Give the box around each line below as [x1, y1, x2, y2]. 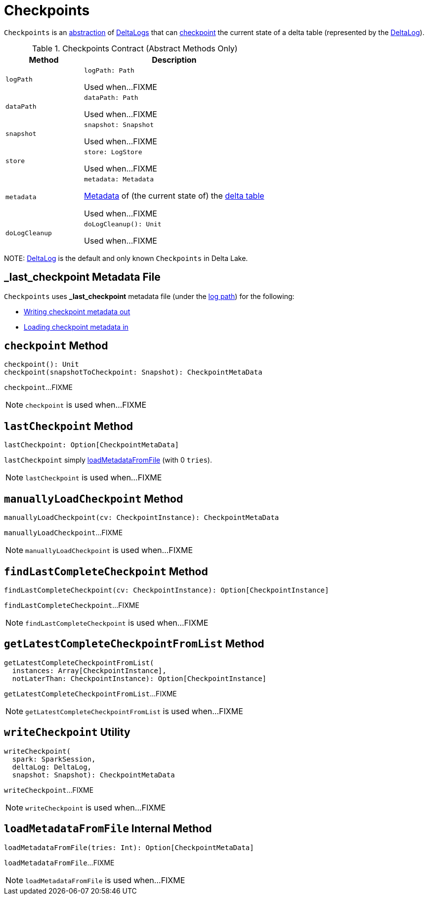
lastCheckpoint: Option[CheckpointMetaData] [4, 441, 179, 449]
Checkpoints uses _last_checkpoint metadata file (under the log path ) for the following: [4, 292, 295, 300]
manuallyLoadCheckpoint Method [4, 492, 183, 505]
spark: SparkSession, [12, 755, 96, 763]
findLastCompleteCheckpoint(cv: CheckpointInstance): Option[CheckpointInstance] [4, 586, 329, 594]
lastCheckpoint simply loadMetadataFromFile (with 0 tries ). [4, 456, 212, 465]
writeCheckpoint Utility [4, 726, 130, 739]
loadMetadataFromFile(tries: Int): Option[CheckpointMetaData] [4, 843, 254, 852]
